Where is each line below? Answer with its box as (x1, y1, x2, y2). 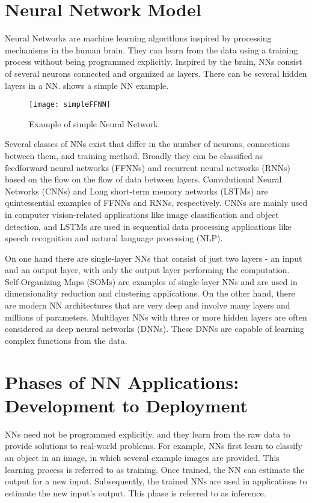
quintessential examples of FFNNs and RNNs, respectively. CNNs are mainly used (5, 196, 308, 209)
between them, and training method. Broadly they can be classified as (5, 149, 263, 161)
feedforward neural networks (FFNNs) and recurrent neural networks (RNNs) (5, 161, 290, 173)
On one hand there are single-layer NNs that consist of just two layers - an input (5, 251, 302, 264)
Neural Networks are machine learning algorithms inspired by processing (5, 32, 272, 44)
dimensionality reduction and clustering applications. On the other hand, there (5, 287, 295, 300)
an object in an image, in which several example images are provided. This (5, 451, 280, 463)
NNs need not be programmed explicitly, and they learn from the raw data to (5, 427, 291, 440)
